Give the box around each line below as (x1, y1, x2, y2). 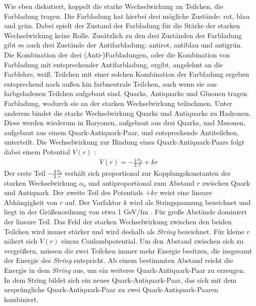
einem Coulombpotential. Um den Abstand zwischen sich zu (61, 236, 244, 246)
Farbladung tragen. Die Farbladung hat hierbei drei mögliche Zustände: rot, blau (4, 10, 250, 21)
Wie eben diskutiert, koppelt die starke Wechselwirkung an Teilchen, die (4, 1, 223, 11)
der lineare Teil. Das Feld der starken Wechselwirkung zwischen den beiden (4, 216, 232, 227)
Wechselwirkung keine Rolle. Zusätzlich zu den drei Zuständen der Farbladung (4, 30, 242, 40)
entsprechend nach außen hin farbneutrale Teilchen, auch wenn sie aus (4, 78, 217, 89)
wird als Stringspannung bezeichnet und (129, 197, 251, 207)
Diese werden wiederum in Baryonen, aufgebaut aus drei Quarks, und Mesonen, (4, 117, 246, 128)
